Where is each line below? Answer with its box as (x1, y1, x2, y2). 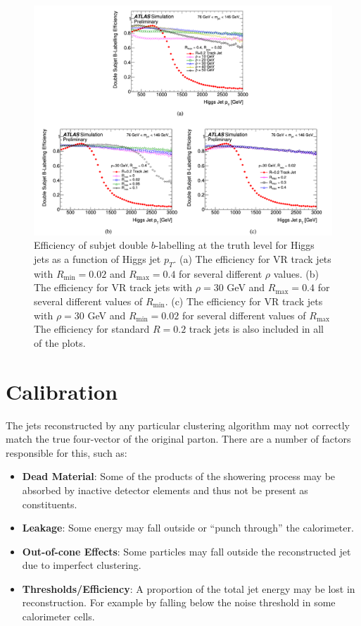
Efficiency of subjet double (34, 238, 148, 252)
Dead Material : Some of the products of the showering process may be (22, 469, 336, 484)
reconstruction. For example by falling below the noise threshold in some (22, 595, 336, 610)
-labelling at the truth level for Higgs (155, 238, 315, 252)
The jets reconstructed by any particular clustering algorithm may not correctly (6, 417, 350, 432)
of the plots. (34, 335, 86, 350)
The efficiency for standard (34, 321, 150, 336)
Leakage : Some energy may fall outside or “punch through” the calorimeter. (22, 520, 354, 535)
